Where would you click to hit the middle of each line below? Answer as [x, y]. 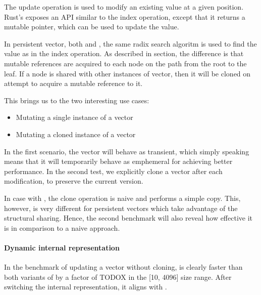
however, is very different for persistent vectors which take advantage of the [121, 208]
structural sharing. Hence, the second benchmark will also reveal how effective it [128, 218]
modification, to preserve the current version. [74, 181]
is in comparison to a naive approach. [62, 227]
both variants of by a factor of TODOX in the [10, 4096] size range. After [118, 277]
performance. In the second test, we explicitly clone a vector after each [113, 171]
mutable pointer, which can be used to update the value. [92, 27]
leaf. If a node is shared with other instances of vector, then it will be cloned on [127, 73]
